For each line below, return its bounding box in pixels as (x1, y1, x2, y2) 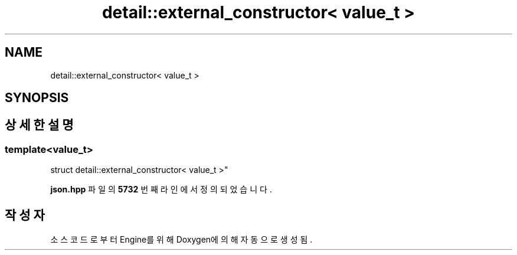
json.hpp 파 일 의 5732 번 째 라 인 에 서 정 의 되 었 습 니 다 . (50, 184, 272, 195)
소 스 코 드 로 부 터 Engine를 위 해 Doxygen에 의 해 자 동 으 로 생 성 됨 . (50, 234, 313, 245)
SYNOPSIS (5, 90, 69, 106)
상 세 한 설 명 (5, 117, 74, 133)
